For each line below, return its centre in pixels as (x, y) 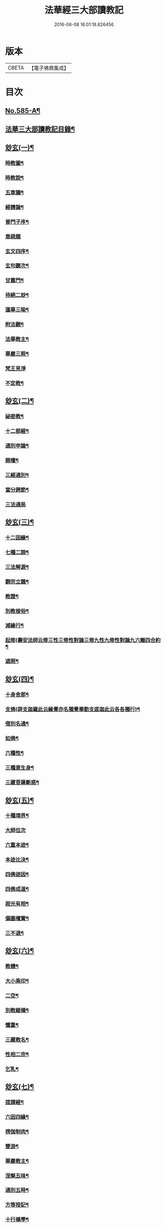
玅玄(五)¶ (19, 800)
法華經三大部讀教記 (84, 10)
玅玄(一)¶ (19, 148)
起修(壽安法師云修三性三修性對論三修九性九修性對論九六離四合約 (83, 640)
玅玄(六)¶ (19, 951)
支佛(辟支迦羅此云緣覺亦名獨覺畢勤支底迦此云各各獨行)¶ (73, 709)
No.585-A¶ (23, 111)
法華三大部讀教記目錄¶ (40, 129)
